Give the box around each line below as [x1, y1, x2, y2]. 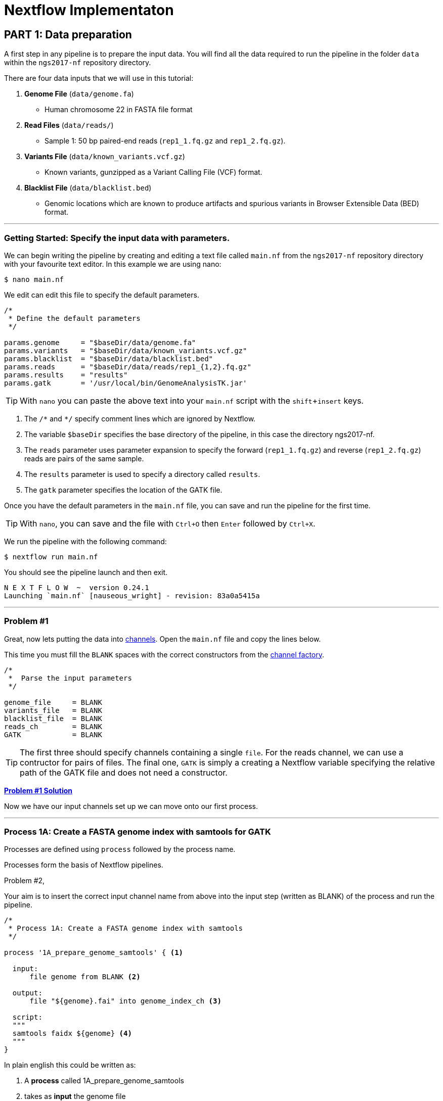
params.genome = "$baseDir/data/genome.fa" [4, 338, 196, 347]
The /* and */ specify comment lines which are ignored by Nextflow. [24, 414, 256, 423]
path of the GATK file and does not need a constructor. [20, 767, 228, 778]
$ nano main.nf [4, 275, 64, 283]
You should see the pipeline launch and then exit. [4, 567, 168, 577]
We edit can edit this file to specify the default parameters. [4, 290, 199, 299]
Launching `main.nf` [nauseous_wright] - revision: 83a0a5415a [4, 591, 260, 600]
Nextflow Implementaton [4, 2, 174, 19]
